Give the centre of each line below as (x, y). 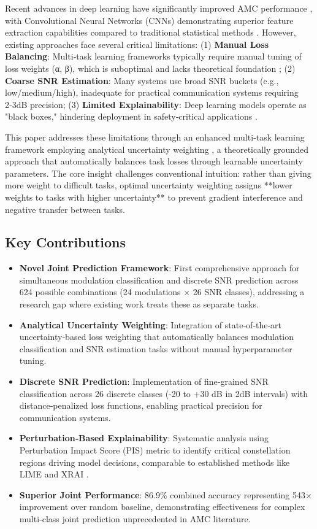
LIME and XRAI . (54, 474)
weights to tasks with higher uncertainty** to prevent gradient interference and (154, 197)
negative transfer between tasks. (65, 209)
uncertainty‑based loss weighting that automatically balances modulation (156, 337)
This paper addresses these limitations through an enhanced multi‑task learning (155, 137)
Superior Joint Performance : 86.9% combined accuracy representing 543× (166, 494)
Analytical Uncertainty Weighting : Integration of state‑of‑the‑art (151, 324)
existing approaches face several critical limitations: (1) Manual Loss (137, 44)
